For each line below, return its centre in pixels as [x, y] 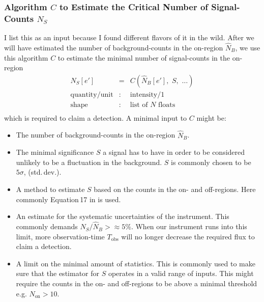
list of [139, 105]
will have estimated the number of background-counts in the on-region [114, 47]
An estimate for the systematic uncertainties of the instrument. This [123, 216]
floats [167, 105]
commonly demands [47, 226]
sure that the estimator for [58, 273]
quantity [84, 94]
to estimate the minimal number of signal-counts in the [144, 57]
